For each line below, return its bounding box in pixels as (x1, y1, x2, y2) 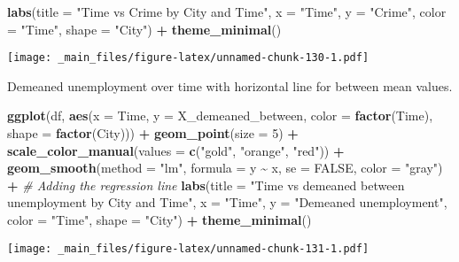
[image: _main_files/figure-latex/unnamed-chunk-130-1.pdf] (7, 51, 370, 65)
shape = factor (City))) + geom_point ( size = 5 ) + (7, 124, 299, 143)
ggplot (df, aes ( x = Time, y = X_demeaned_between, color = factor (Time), (7, 106, 433, 125)
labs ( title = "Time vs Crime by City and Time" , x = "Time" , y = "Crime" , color (7, 3, 447, 20)
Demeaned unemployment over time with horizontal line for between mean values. (7, 76, 453, 95)
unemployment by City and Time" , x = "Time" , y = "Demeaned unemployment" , (7, 193, 447, 212)
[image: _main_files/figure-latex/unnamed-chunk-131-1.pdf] (7, 242, 370, 255)
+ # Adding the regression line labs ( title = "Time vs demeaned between (7, 175, 405, 194)
